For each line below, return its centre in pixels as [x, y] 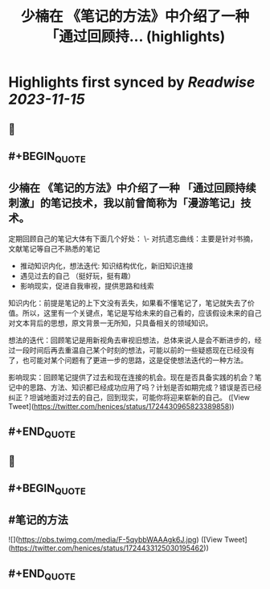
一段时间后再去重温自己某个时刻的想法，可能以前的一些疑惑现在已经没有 [135, 350]
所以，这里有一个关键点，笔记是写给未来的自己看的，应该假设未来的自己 [142, 313]
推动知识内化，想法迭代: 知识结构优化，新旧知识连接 [106, 265]
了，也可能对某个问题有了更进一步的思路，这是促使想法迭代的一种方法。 [128, 360]
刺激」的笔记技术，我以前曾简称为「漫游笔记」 [125, 203]
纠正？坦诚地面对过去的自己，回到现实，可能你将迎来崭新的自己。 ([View [129, 397]
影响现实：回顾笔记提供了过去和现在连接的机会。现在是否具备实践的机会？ [131, 377]
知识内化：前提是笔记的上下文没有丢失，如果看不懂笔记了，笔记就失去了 [128, 303]
